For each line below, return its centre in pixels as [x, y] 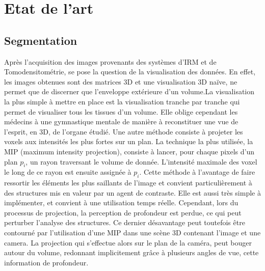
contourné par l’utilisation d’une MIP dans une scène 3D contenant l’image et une [132, 233]
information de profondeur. [46, 262]
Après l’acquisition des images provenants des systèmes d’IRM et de [110, 61]
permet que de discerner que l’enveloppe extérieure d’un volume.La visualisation [129, 91]
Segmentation [41, 40]
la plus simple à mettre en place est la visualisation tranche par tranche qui [122, 101]
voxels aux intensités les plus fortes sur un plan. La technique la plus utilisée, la [129, 141]
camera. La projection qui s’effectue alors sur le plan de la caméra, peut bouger [128, 242]
